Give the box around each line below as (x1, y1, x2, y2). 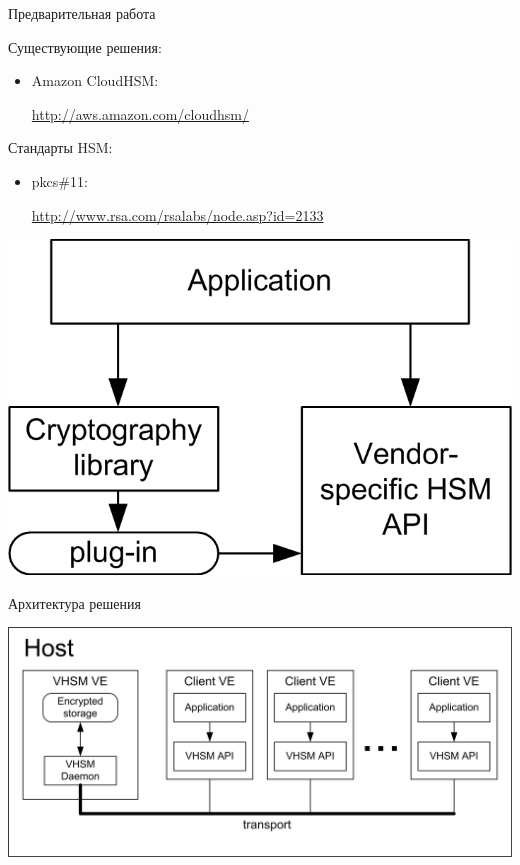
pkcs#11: (31, 170, 88, 191)
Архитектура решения (8, 592, 141, 613)
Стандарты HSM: (8, 137, 113, 158)
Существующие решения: (8, 36, 162, 57)
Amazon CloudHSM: (31, 70, 159, 91)
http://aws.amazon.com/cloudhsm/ (31, 103, 249, 124)
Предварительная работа (8, 3, 156, 23)
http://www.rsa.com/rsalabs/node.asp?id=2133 (31, 204, 324, 225)
